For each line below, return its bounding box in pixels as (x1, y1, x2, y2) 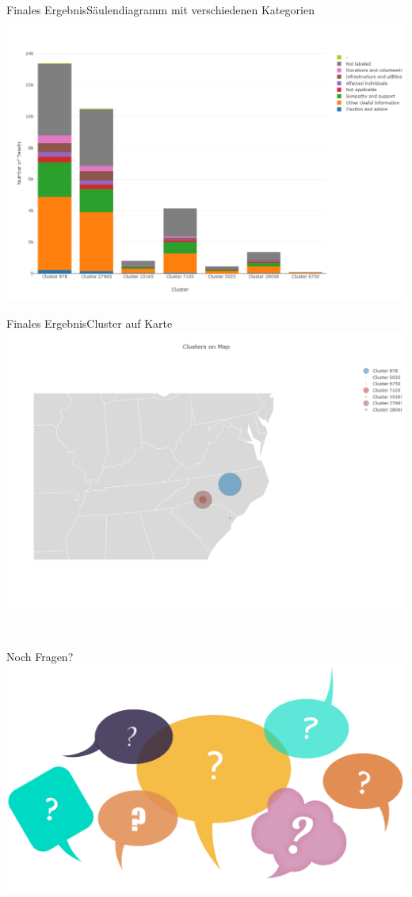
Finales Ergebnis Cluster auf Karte (6, 315, 173, 331)
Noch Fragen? (6, 648, 74, 665)
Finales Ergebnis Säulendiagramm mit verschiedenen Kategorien (6, 2, 315, 17)
